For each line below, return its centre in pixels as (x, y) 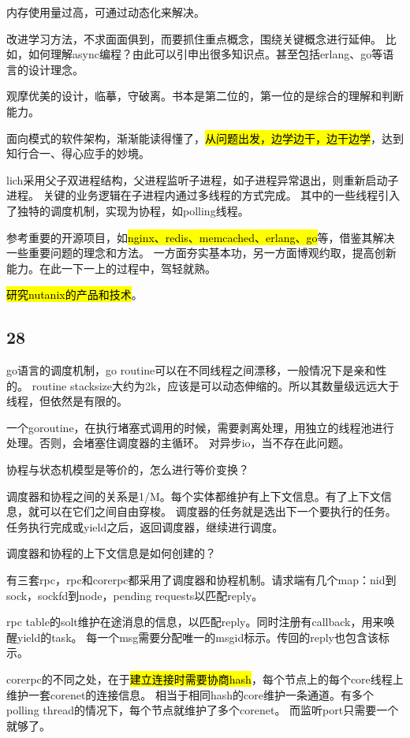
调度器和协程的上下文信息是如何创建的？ (111, 553)
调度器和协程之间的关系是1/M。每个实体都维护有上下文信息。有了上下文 (194, 496)
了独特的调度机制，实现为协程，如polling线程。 (128, 210)
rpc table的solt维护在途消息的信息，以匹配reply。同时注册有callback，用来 (195, 622)
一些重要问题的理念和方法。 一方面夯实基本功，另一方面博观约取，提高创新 (201, 253)
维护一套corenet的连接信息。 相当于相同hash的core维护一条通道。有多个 (190, 694)
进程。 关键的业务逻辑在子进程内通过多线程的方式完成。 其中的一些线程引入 (203, 195)
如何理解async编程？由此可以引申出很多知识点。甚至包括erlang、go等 (205, 54)
